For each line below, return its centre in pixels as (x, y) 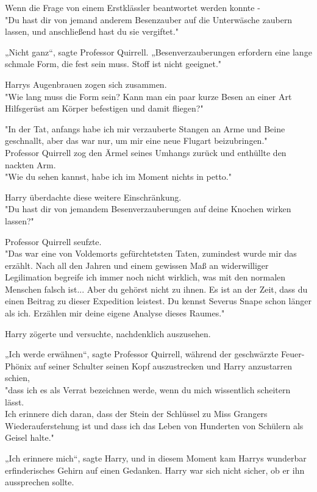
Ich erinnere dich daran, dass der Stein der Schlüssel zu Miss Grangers (136, 414)
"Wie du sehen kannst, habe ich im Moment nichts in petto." (118, 176)
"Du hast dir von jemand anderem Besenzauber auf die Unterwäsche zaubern (149, 19)
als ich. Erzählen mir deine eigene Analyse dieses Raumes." (115, 313)
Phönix (18, 365)
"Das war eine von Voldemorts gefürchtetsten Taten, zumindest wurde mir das (151, 253)
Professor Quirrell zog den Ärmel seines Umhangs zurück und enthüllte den (146, 152)
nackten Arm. (30, 164)
